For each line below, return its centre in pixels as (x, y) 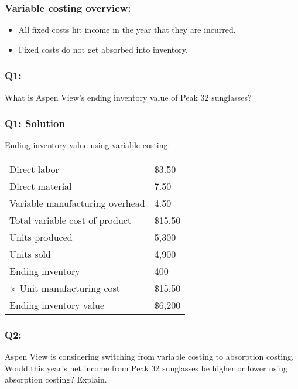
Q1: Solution (35, 123)
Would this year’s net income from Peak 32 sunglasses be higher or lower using (146, 368)
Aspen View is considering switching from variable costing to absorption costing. (149, 356)
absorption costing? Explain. (56, 379)
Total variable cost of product (71, 220)
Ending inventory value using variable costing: (88, 145)
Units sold (30, 254)
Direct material (41, 186)
